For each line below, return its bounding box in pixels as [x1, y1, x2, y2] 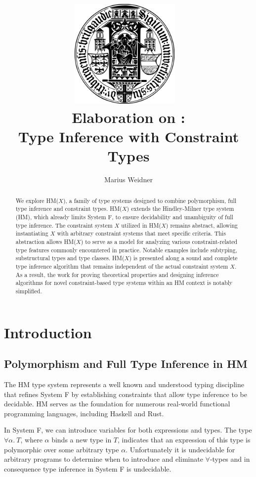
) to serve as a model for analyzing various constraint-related [81, 237, 238, 245]
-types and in [210, 454, 250, 464]
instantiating [15, 229, 48, 238]
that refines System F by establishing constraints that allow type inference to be [4, 389, 247, 399]
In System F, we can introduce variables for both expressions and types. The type [4, 425, 252, 435]
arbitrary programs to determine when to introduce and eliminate [4, 454, 203, 464]
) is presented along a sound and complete [129, 254, 238, 262]
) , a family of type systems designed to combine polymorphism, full [63, 196, 237, 204]
